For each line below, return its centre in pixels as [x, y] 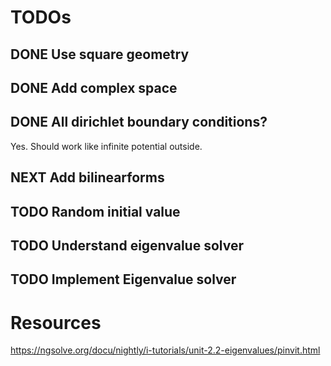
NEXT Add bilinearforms [87, 177]
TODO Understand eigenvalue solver [127, 245]
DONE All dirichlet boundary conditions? [139, 122]
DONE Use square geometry [100, 54]
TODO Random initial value [95, 211]
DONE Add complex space [94, 87]
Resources [56, 322]
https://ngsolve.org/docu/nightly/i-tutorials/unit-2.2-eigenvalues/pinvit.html [165, 350]
